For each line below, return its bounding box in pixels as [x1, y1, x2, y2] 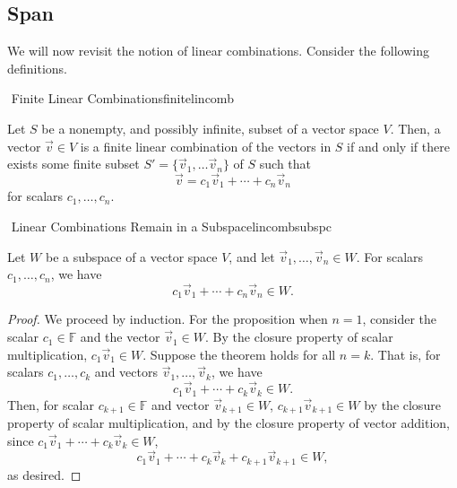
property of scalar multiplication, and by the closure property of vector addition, [7, 413, 450, 431]
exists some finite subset [7, 154, 140, 173]
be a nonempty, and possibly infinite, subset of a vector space [41, 118, 379, 137]
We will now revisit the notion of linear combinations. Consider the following [7, 41, 429, 60]
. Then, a [390, 118, 441, 137]
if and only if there [347, 136, 450, 155]
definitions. [7, 58, 67, 77]
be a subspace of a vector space [45, 247, 218, 266]
